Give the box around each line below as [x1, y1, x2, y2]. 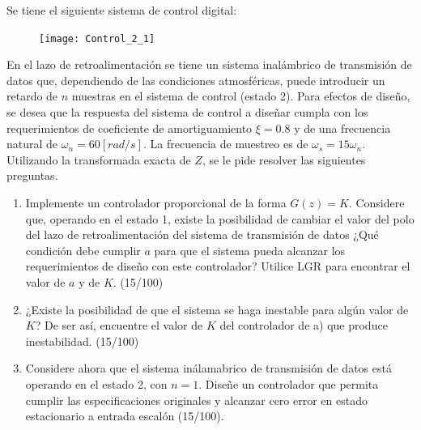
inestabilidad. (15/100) [25, 332, 139, 349]
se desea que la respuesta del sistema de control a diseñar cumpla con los [6, 104, 368, 121]
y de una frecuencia [294, 119, 391, 136]
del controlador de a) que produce [219, 317, 388, 334]
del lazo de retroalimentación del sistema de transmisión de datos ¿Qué [25, 226, 379, 243]
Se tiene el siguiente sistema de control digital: [6, 2, 237, 18]
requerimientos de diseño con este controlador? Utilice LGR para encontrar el [25, 258, 410, 275]
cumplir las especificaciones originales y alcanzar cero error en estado [25, 391, 368, 408]
